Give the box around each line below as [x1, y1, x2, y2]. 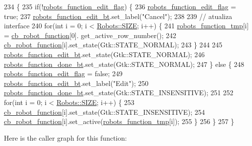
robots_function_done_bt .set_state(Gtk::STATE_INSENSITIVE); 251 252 [4, 87, 233, 98]
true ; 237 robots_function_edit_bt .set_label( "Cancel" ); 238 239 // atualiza [4, 11, 232, 21]
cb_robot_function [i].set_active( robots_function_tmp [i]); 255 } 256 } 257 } [4, 116, 234, 126]
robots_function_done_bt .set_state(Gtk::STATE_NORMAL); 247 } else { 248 [4, 59, 245, 69]
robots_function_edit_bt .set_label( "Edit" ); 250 [4, 78, 149, 88]
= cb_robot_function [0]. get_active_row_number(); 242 [4, 30, 177, 40]
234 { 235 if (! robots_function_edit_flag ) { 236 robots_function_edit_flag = [4, 1, 236, 11]
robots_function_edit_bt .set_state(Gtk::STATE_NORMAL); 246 [4, 49, 205, 59]
